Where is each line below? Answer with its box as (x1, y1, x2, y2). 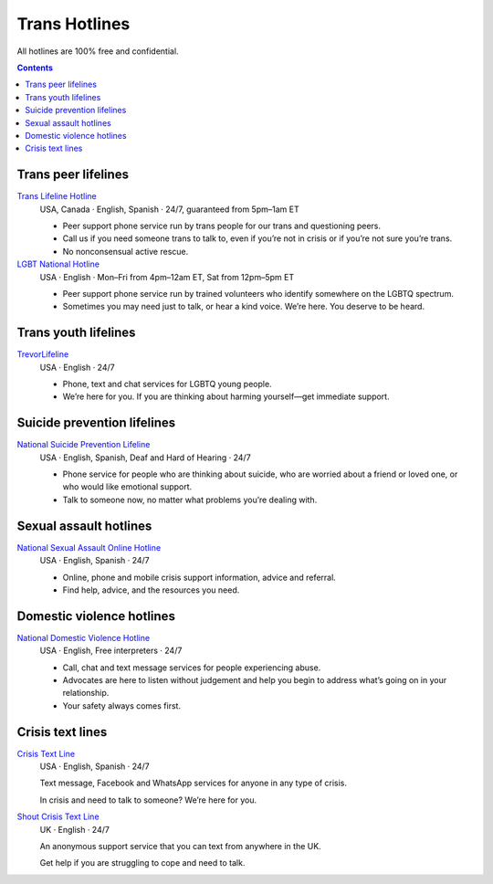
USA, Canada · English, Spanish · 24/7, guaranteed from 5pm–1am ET (39, 204, 300, 215)
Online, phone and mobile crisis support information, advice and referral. (62, 572, 337, 583)
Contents (16, 62, 54, 73)
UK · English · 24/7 (39, 824, 110, 835)
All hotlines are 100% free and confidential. (16, 46, 179, 57)
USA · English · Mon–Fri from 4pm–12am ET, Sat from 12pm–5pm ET (39, 271, 295, 282)
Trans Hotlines (16, 14, 131, 34)
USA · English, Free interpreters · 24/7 (39, 645, 183, 657)
